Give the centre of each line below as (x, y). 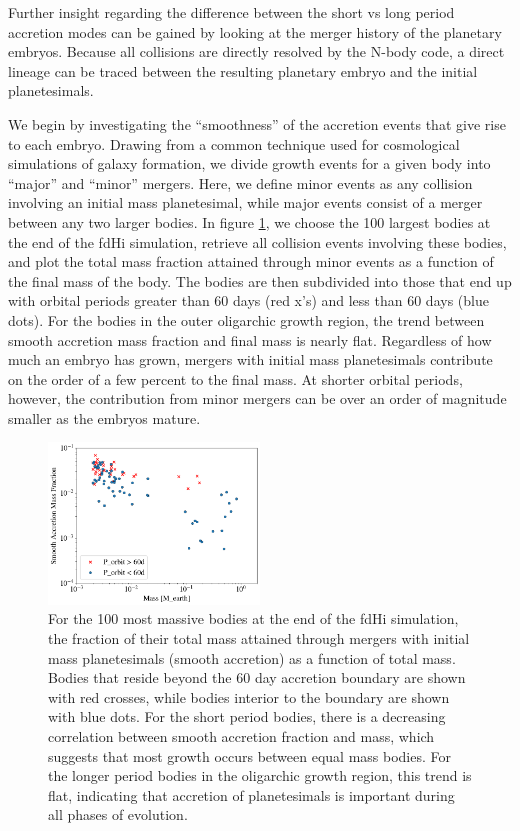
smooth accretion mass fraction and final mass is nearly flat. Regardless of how (250, 339)
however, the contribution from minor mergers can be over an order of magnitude (257, 398)
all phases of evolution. (118, 814)
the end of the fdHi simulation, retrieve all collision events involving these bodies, (257, 241)
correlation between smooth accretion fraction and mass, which (241, 736)
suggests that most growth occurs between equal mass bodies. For (249, 755)
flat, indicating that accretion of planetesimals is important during (251, 794)
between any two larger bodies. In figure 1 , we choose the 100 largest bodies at (249, 221)
